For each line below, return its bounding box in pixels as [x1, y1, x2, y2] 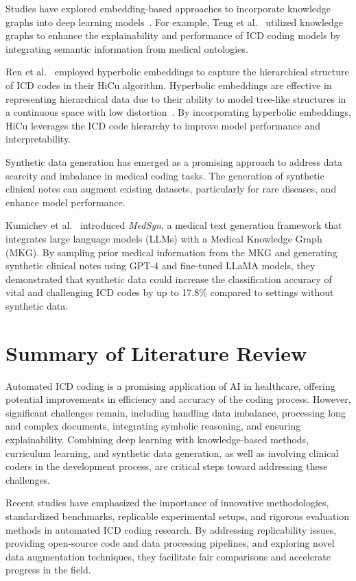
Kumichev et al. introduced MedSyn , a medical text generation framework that [5, 218, 342, 232]
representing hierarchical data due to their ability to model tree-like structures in [5, 91, 346, 106]
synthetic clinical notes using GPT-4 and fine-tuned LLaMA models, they [5, 258, 316, 273]
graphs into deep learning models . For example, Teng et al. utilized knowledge [5, 14, 344, 29]
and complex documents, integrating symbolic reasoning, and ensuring [5, 419, 301, 433]
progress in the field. [5, 563, 91, 577]
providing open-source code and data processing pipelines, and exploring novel [5, 536, 335, 550]
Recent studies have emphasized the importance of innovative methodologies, [5, 495, 329, 510]
